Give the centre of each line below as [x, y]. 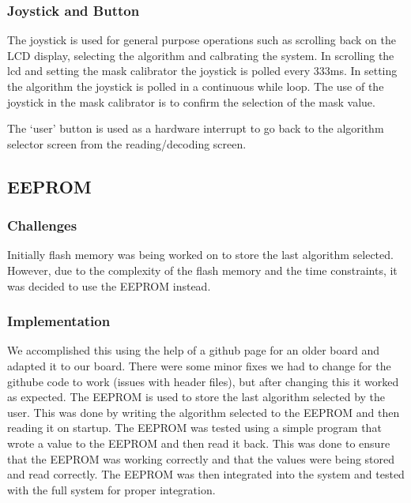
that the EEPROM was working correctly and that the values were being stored [201, 458]
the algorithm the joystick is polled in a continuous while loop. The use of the [196, 86]
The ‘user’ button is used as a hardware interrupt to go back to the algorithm [196, 128]
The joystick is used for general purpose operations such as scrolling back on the [202, 40]
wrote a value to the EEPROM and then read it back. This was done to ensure [199, 443]
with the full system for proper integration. [111, 489]
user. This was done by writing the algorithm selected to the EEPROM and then [204, 412]
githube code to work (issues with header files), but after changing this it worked [203, 381]
